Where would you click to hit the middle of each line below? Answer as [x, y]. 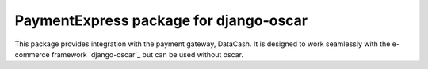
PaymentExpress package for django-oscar [161, 20]
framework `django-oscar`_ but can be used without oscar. [148, 54]
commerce [32, 54]
